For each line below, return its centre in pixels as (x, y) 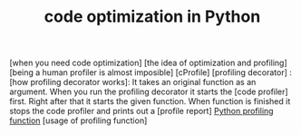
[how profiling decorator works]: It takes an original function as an (133, 82)
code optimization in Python (152, 17)
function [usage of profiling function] (78, 121)
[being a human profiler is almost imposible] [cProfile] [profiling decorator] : (151, 72)
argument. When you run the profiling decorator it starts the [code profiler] (149, 92)
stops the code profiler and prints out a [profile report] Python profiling (141, 111)
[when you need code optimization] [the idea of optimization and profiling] (148, 63)
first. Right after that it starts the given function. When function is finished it (150, 101)
